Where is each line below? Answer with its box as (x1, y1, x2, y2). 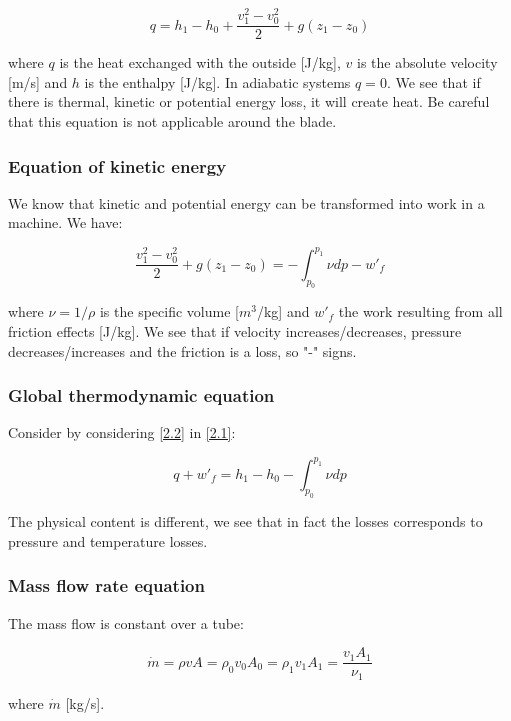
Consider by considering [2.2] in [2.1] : (8, 422, 236, 443)
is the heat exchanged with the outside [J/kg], (59, 52, 341, 73)
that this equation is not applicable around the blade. (8, 111, 337, 132)
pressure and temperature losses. (8, 530, 208, 551)
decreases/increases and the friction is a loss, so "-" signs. (8, 340, 357, 361)
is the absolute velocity (357, 52, 498, 73)
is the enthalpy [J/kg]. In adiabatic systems (84, 71, 351, 92)
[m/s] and (8, 71, 68, 92)
